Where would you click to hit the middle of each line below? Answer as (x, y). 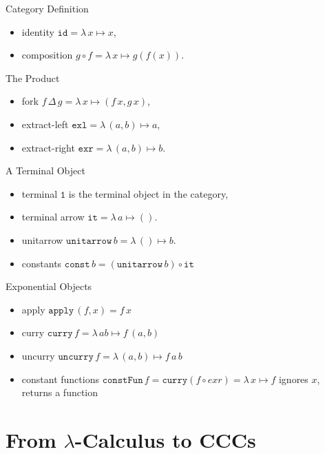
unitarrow (42, 239)
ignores (293, 379)
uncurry (38, 355)
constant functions (60, 379)
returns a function (60, 392)
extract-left (45, 124)
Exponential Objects (49, 286)
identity (38, 31)
